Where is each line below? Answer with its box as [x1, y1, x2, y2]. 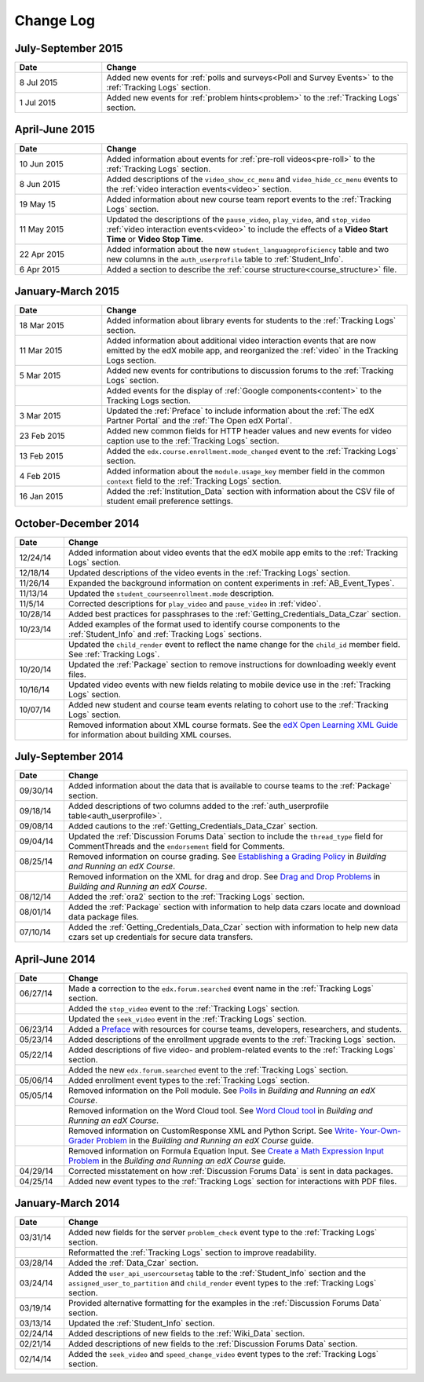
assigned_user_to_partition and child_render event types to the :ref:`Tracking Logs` [68, 1278, 377, 1289]
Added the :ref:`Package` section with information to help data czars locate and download [68, 901, 400, 912]
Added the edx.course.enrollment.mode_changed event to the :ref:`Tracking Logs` [106, 446, 399, 457]
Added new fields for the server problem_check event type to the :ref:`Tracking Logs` [68, 1227, 378, 1238]
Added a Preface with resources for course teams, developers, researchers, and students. [68, 1023, 402, 1034]
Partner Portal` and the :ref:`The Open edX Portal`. [106, 415, 293, 426]
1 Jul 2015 [19, 97, 57, 108]
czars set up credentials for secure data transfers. [68, 931, 254, 942]
